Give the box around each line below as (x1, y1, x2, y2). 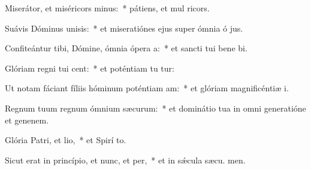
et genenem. (5, 113, 49, 126)
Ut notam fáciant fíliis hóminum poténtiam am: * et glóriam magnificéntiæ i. (5, 82, 289, 94)
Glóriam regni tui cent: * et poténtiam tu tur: (5, 61, 174, 74)
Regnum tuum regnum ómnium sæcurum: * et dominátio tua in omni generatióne (5, 101, 306, 114)
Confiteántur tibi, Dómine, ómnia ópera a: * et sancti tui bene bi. (5, 42, 247, 54)
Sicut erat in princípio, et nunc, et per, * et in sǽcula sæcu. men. (5, 153, 246, 166)
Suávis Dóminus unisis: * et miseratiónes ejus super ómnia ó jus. (5, 21, 243, 34)
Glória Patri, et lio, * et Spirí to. (5, 134, 126, 146)
